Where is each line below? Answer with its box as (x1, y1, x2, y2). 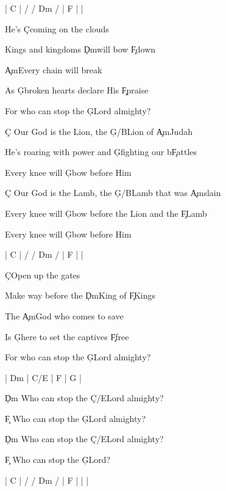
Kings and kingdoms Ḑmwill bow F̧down (5, 43, 156, 56)
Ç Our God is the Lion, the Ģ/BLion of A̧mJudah (5, 125, 192, 137)
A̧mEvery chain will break (5, 63, 102, 76)
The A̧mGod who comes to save (5, 309, 124, 322)
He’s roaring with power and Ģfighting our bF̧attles (5, 145, 197, 158)
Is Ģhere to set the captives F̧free (5, 330, 129, 343)
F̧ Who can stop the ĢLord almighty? (5, 412, 146, 424)
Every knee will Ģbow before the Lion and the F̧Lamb (5, 206, 207, 219)
